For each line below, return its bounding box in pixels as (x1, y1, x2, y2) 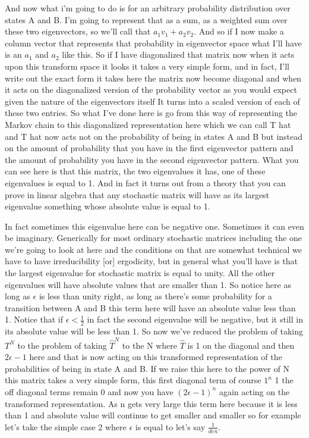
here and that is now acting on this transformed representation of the (29, 351, 282, 363)
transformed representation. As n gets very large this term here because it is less (5, 397, 298, 409)
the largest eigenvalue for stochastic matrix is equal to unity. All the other (5, 267, 275, 279)
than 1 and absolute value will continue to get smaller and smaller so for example (5, 409, 301, 421)
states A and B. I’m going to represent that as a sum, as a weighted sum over (5, 13, 288, 26)
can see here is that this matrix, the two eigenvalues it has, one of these (5, 165, 266, 177)
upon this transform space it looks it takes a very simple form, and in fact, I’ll (5, 60, 289, 72)
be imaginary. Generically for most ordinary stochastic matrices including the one (5, 231, 302, 244)
